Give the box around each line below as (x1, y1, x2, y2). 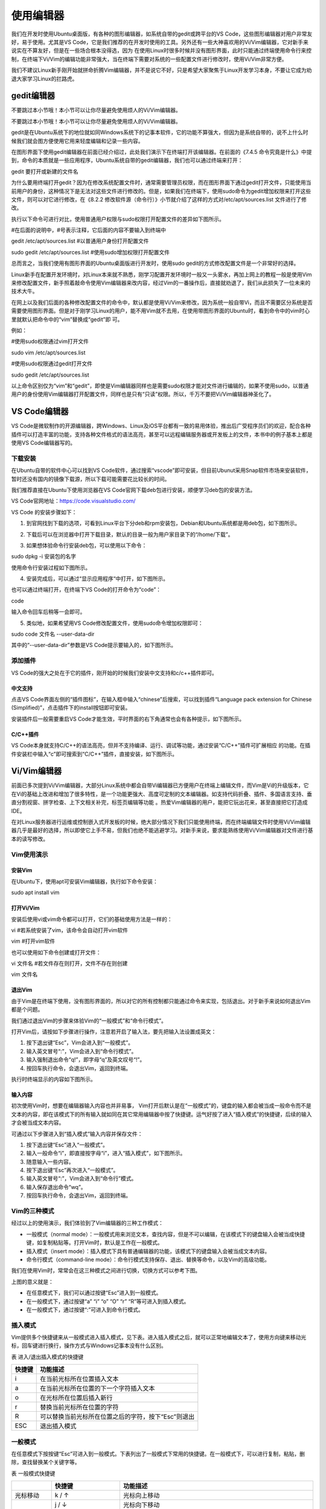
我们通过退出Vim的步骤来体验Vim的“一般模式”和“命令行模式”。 (11, 1017, 167, 1024)
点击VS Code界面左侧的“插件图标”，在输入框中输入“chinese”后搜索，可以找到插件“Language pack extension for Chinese (11, 695, 312, 703)
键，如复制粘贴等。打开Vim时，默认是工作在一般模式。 (26, 1239, 163, 1246)
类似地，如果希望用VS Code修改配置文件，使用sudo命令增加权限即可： (26, 619, 203, 627)
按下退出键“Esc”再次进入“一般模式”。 (26, 1167, 119, 1174)
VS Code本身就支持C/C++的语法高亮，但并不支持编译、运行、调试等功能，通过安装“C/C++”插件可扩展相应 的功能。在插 (11, 742, 311, 749)
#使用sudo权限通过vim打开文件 (11, 338, 89, 345)
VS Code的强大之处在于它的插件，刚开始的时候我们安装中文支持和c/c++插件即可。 (11, 669, 217, 676)
